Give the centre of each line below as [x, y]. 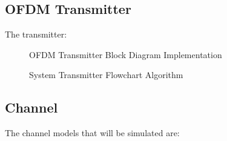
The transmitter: [36, 34]
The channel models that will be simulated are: [92, 133]
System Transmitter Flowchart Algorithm [106, 75]
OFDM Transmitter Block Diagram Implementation [126, 54]
